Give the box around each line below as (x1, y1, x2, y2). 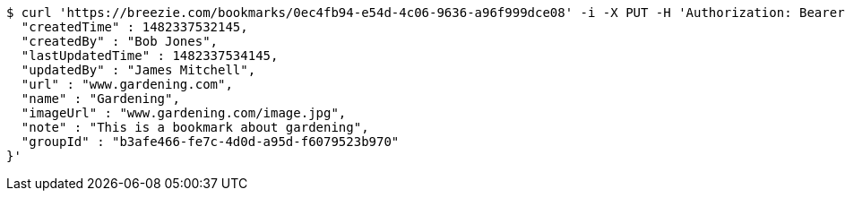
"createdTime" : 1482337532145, (21, 20, 248, 34)
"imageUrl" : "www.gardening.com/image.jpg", (21, 106, 347, 120)
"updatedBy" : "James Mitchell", (21, 63, 256, 77)
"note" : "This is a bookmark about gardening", (21, 120, 369, 134)
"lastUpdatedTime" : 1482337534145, (21, 48, 279, 63)
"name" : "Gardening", (21, 91, 180, 106)
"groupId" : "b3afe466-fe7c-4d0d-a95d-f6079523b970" (21, 134, 400, 149)
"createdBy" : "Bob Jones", (21, 34, 219, 48)
